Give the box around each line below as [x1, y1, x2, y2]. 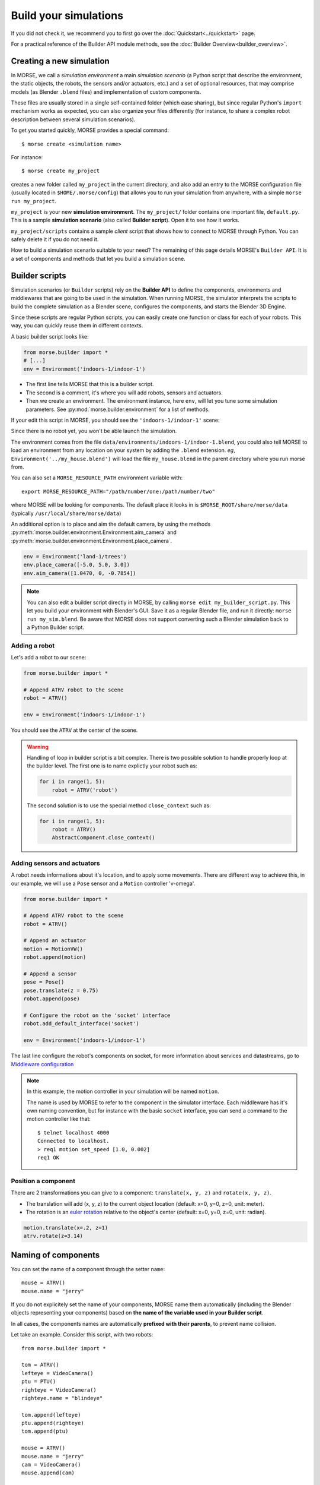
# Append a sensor [23, 971, 77, 977]
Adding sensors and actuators [11, 859, 100, 867]
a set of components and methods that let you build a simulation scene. [11, 255, 186, 262]
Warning [27, 743, 49, 750]
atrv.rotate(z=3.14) [23, 1233, 83, 1240]
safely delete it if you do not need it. [11, 236, 99, 243]
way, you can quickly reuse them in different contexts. [11, 322, 143, 329]
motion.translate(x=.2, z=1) [23, 1224, 108, 1231]
